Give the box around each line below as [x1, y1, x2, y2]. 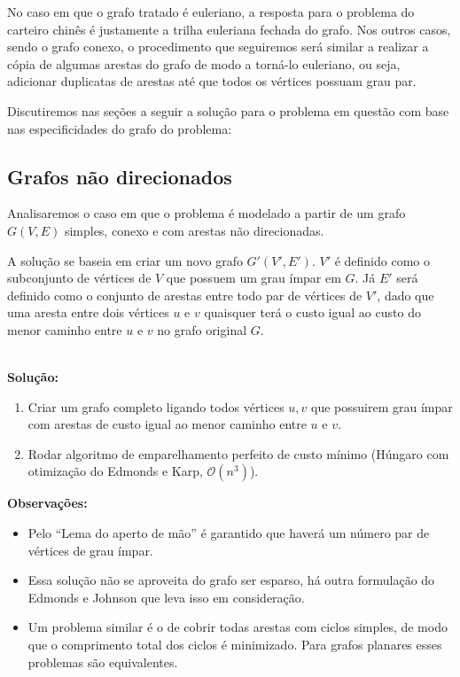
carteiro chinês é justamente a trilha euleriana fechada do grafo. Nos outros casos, [7, 19, 451, 38]
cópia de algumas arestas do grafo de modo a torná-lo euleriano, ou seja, [7, 54, 401, 73]
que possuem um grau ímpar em [166, 268, 341, 287]
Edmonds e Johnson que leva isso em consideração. [27, 588, 305, 606]
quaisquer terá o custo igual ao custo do [204, 303, 421, 322]
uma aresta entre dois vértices [7, 303, 169, 322]
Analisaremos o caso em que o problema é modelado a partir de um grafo [7, 204, 406, 222]
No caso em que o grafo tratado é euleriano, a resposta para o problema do [7, 3, 415, 20]
